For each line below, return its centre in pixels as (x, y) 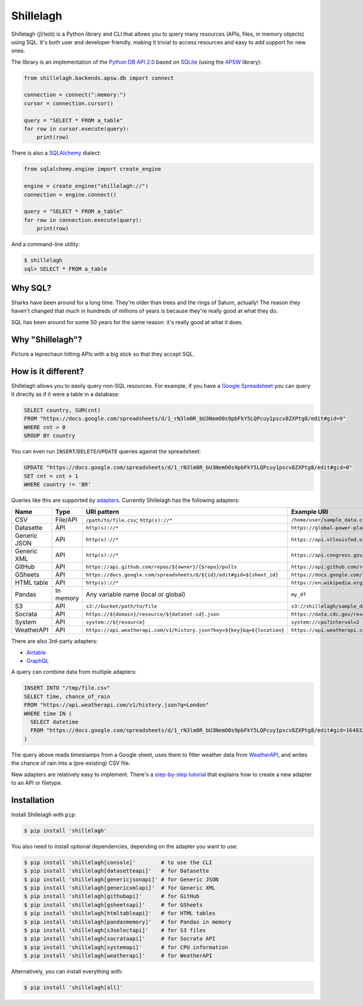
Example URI (310, 512)
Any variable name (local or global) (136, 595)
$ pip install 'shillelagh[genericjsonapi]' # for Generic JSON (121, 879)
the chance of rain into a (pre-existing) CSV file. (71, 763)
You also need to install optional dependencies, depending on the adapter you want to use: (125, 846)
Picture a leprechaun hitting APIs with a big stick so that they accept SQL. (103, 354)
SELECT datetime (54, 722)
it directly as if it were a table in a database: (65, 394)
